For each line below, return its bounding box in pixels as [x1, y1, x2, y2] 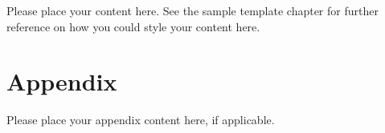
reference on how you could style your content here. [6, 18, 260, 34]
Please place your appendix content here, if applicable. [6, 111, 275, 128]
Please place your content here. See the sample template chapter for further [6, 2, 379, 18]
